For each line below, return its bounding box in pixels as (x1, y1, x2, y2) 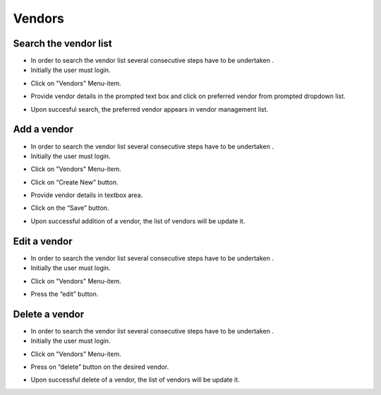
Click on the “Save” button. (30, 204, 109, 212)
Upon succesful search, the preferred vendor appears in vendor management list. (30, 105, 269, 113)
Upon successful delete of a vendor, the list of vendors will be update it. (30, 375, 240, 384)
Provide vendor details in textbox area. (30, 191, 143, 199)
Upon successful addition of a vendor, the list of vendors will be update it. (30, 216, 246, 225)
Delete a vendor (13, 308, 85, 320)
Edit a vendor (13, 235, 73, 247)
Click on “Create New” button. (30, 177, 119, 187)
